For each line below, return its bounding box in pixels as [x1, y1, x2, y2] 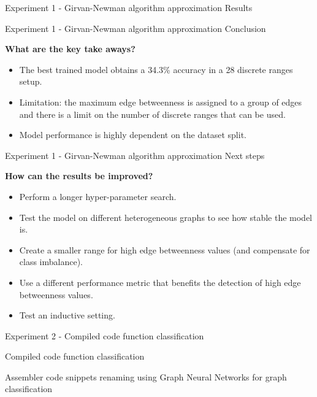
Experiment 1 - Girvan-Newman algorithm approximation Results [5, 1, 253, 13]
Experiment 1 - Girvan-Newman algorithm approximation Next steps [5, 148, 265, 161]
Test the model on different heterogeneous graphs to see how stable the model [19, 210, 313, 223]
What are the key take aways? [5, 42, 136, 55]
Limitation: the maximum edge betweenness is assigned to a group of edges [19, 95, 302, 108]
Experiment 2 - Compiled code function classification [5, 329, 204, 342]
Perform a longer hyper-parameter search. [19, 190, 177, 202]
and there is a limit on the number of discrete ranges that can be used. [19, 107, 286, 120]
